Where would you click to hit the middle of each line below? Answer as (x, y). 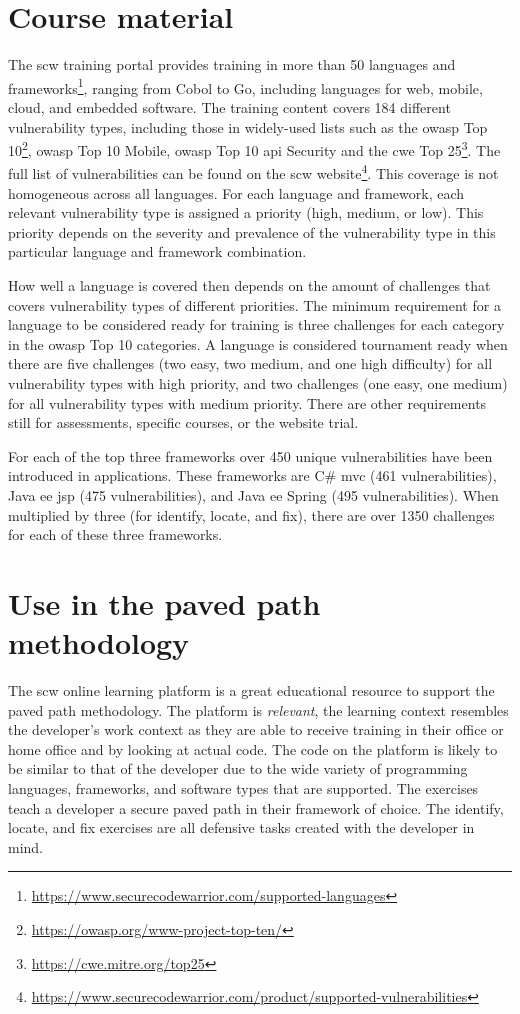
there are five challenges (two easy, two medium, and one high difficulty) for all (250, 363)
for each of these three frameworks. (115, 534)
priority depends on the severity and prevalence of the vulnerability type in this (252, 231)
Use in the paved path (164, 602)
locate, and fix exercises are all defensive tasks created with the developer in (241, 827)
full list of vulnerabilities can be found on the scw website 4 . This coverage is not (253, 172)
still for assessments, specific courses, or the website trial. (183, 422)
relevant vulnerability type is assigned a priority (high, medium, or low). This (246, 212)
